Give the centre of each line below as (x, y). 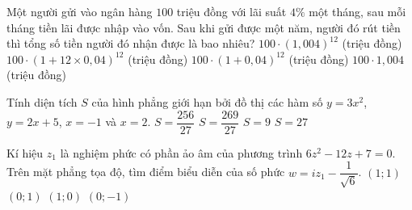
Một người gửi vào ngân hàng (80, 11)
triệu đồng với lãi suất (231, 11)
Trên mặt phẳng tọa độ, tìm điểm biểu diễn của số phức (146, 172)
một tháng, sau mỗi (357, 11)
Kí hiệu (25, 152)
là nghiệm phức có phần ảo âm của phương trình (181, 152)
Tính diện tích (42, 101)
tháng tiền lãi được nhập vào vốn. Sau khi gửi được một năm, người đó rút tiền (204, 27)
